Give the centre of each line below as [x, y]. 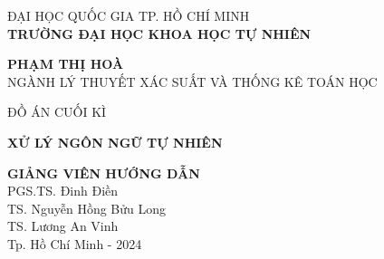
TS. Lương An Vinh [63, 226]
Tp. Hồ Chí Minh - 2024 [75, 243]
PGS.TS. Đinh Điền [63, 191]
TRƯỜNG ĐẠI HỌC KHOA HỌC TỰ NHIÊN [159, 33]
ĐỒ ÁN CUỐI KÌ [57, 112]
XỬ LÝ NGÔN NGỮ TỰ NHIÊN [115, 142]
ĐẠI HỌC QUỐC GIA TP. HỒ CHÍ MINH [129, 15]
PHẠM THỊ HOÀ [66, 64]
